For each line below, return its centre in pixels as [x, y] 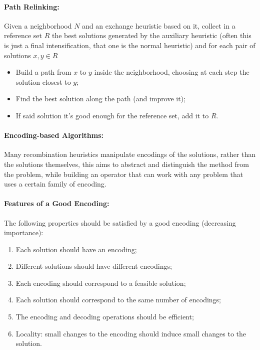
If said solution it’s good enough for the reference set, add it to [112, 115]
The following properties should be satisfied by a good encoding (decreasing [120, 222]
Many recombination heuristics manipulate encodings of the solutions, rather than [130, 154]
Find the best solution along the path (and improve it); [100, 99]
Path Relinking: [32, 6]
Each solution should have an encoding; [76, 249]
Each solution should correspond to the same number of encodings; [118, 300]
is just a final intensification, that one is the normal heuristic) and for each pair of [130, 45]
